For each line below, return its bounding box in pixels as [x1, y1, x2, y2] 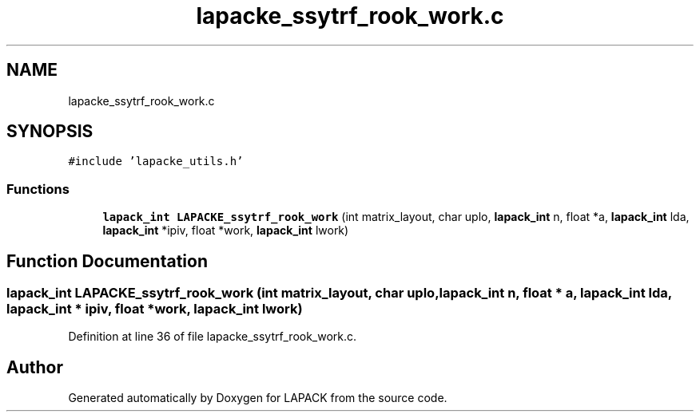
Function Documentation [6, 250, 208, 271]
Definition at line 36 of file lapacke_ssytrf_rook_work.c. [68, 329, 357, 344]
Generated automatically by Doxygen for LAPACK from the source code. [68, 391, 447, 405]
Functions [6, 180, 70, 197]
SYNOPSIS [6, 121, 93, 142]
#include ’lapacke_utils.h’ [68, 155, 244, 168]
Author [6, 357, 63, 377]
